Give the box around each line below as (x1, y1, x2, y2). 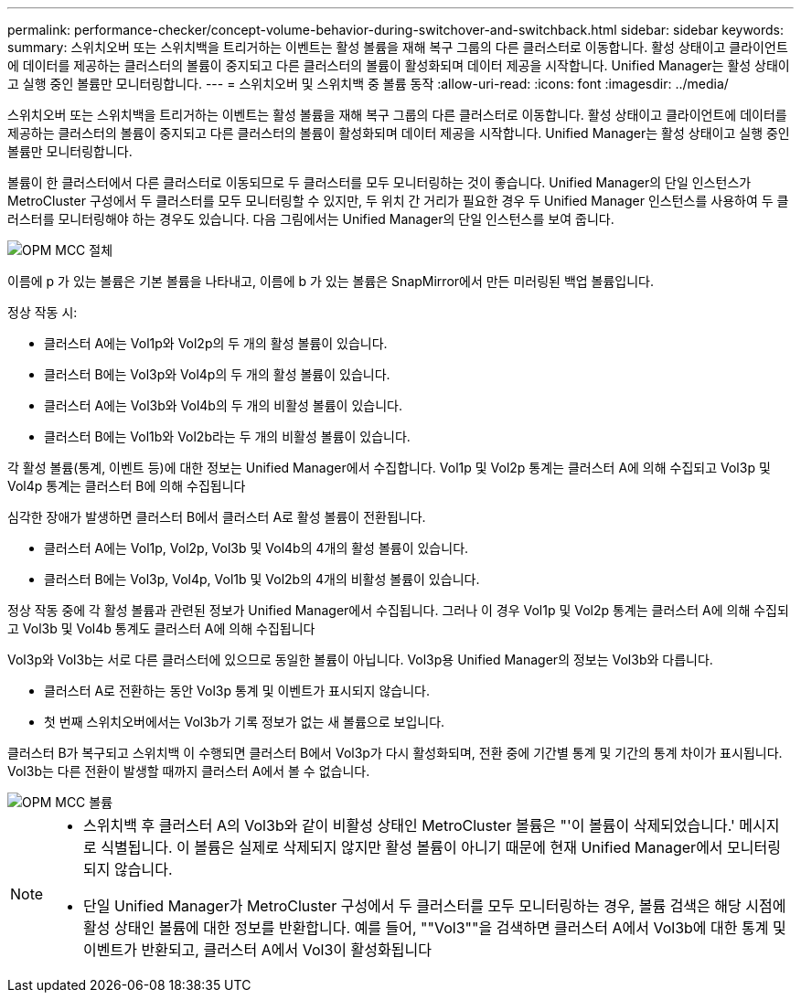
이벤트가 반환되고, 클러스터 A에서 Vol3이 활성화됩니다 (83, 941, 432, 959)
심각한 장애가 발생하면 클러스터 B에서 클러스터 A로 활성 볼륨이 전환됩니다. (7, 509, 426, 525)
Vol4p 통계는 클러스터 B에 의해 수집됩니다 (7, 478, 246, 494)
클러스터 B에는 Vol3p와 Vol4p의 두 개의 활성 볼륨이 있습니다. (44, 367, 390, 382)
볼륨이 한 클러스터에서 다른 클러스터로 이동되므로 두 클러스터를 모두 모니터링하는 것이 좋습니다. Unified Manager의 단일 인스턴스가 (7, 175, 752, 190)
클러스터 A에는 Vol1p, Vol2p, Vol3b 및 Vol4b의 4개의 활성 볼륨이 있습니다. (44, 540, 469, 556)
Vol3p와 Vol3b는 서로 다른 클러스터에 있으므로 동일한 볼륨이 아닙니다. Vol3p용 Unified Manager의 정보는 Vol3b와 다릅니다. (7, 652, 713, 667)
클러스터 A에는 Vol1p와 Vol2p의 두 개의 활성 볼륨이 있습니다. (44, 335, 388, 351)
